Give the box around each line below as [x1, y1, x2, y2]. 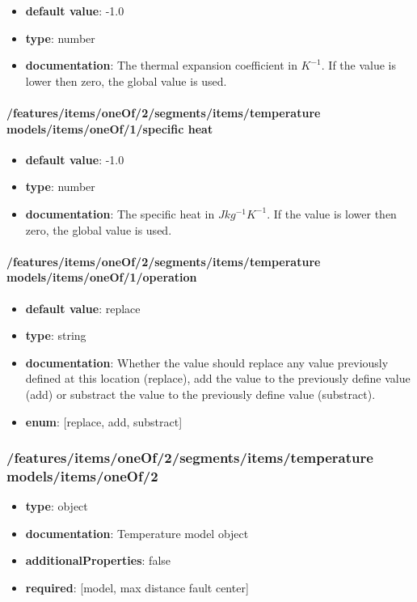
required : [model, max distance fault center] [25, 579, 249, 596]
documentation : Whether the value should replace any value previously [25, 354, 389, 371]
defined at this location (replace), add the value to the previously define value [25, 370, 411, 387]
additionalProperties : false [25, 552, 171, 569]
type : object [25, 498, 88, 515]
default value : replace [25, 299, 141, 316]
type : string [25, 327, 86, 344]
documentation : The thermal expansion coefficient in [25, 57, 297, 74]
